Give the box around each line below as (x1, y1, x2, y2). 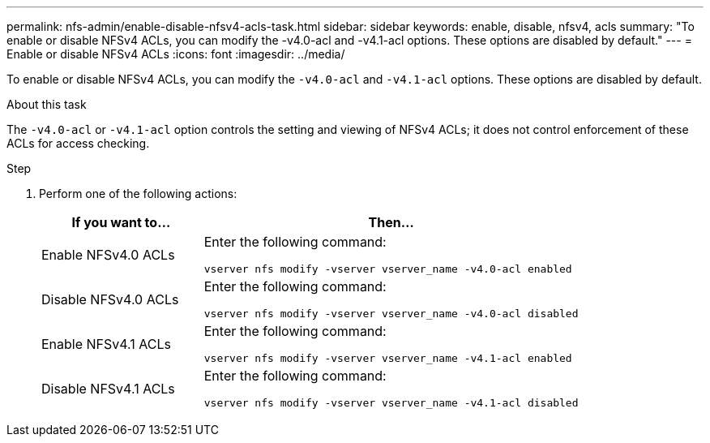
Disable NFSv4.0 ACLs (41, 290, 179, 308)
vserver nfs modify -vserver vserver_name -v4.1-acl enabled (203, 352, 572, 364)
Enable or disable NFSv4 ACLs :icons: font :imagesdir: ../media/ (6, 47, 345, 61)
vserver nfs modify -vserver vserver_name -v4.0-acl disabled (203, 308, 579, 320)
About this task (6, 97, 87, 111)
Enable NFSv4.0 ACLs (41, 246, 175, 263)
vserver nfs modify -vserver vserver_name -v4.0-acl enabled (203, 263, 572, 275)
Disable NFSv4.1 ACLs (41, 380, 175, 397)
